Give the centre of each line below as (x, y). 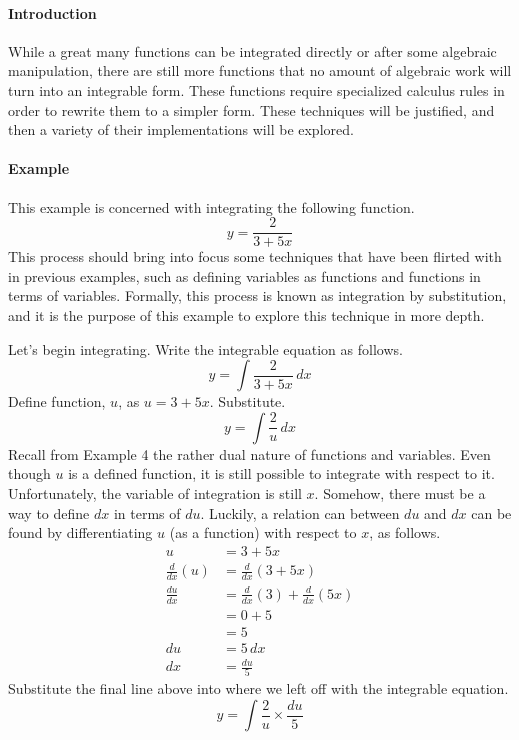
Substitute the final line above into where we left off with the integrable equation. (258, 688)
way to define (49, 512)
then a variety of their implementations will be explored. (181, 129)
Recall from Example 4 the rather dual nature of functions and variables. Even (249, 453)
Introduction (52, 12)
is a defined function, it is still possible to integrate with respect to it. (281, 473)
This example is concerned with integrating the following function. (211, 206)
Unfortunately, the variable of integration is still (155, 492)
